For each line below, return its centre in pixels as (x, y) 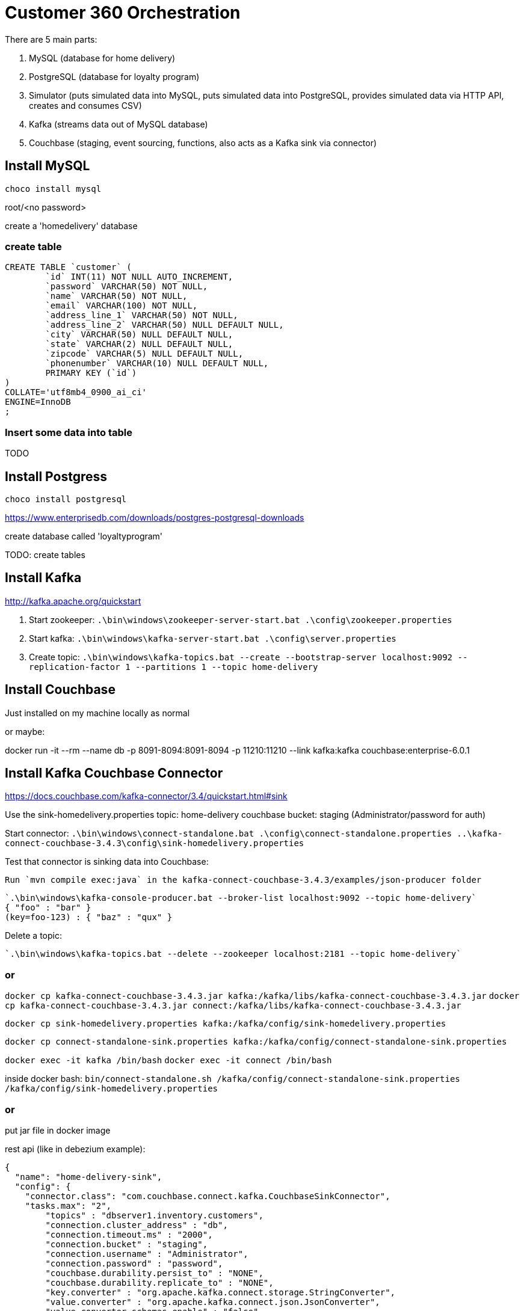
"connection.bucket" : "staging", (127, 1244)
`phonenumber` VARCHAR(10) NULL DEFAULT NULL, (157, 364)
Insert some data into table (69, 432)
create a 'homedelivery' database (71, 226)
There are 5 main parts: (51, 39)
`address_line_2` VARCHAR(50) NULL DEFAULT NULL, (165, 325)
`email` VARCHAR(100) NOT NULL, (122, 306)
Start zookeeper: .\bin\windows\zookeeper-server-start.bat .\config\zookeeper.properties (241, 619)
